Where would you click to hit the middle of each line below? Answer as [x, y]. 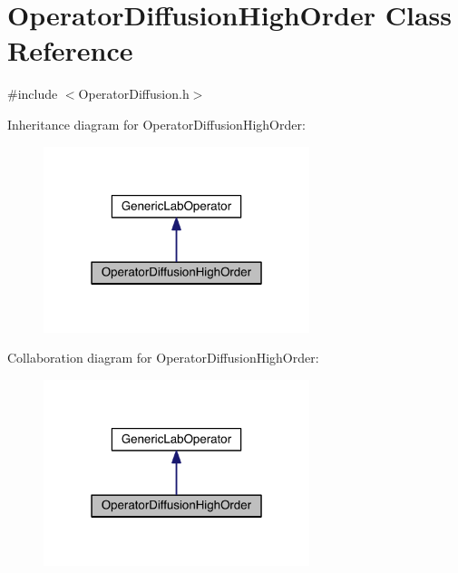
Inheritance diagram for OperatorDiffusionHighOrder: [156, 124]
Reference [70, 50]
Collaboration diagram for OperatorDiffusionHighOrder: [163, 358]
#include [33, 94]
